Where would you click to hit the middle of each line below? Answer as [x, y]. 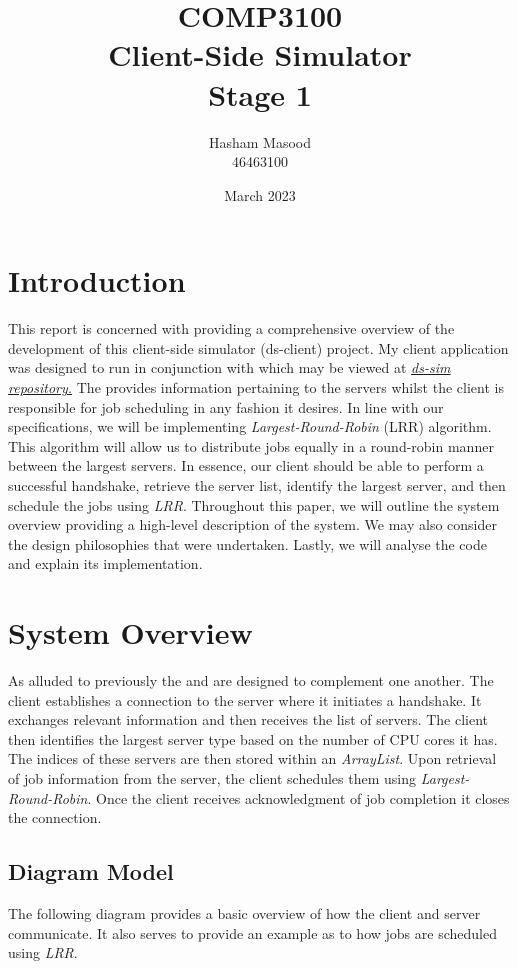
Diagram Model [91, 871]
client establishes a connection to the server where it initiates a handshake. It [245, 699]
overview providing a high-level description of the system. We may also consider [252, 524]
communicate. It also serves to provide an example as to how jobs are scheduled [252, 932]
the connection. [55, 817]
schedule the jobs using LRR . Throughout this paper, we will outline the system [254, 504]
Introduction [97, 280]
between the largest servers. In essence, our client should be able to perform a [246, 465]
